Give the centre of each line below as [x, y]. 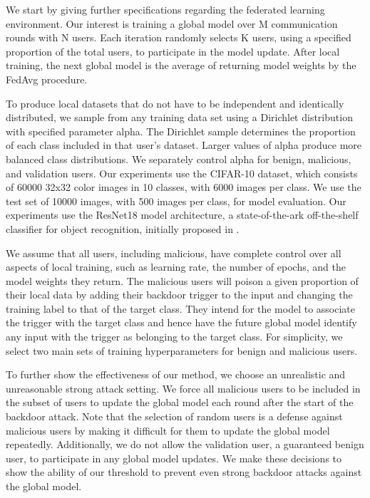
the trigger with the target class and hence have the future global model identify [181, 322]
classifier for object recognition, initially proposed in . [123, 228]
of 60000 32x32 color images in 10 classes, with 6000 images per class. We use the [184, 187]
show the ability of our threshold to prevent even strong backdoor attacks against [184, 472]
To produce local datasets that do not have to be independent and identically [175, 103]
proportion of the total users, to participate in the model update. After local [173, 51]
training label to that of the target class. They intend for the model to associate [181, 308]
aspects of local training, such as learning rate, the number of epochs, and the [176, 267]
